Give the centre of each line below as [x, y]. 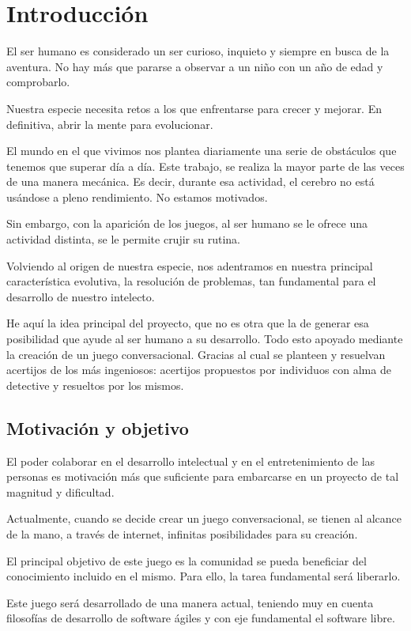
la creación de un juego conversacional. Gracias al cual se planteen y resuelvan [196, 354]
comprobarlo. [38, 82]
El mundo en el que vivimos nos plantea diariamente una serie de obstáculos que [202, 151]
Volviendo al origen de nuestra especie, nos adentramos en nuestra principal [190, 265]
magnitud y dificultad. [60, 491]
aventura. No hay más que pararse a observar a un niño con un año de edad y [195, 66]
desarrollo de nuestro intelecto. [81, 296]
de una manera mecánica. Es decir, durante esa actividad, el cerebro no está [190, 181]
